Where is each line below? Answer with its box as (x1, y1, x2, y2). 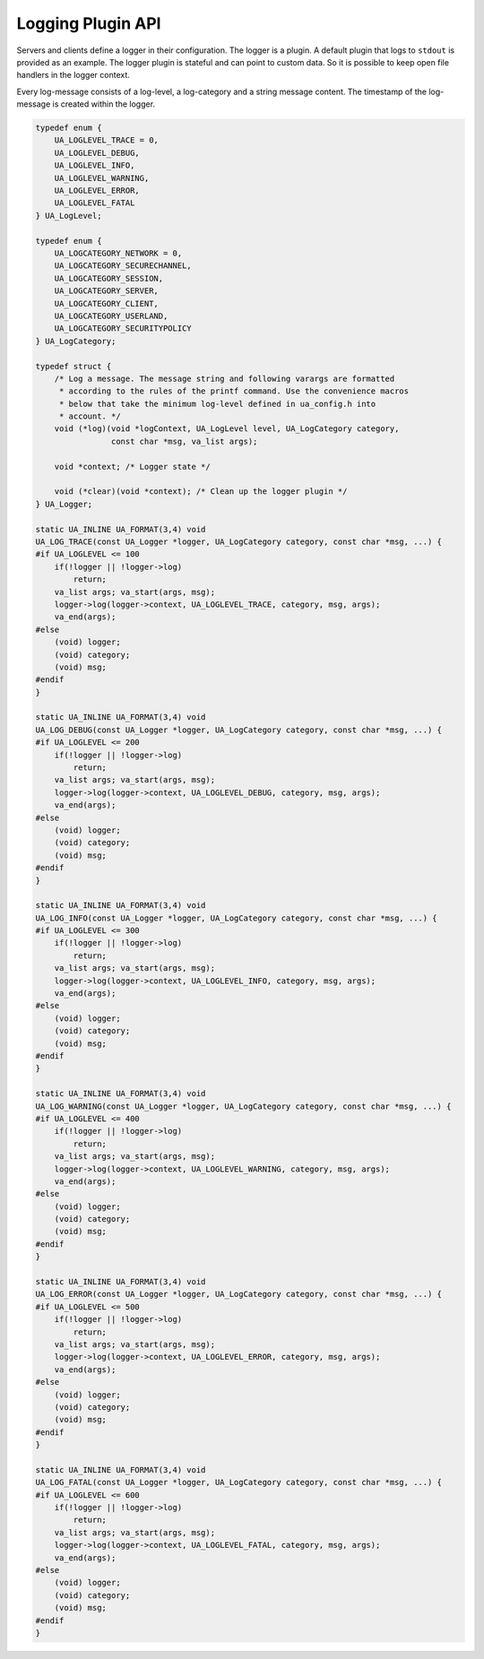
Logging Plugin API (16, 13, 161, 33)
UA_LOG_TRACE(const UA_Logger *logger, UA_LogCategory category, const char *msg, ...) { (35, 536, 443, 547)
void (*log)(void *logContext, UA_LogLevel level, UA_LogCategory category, (54, 424, 400, 434)
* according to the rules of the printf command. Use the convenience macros (58, 386, 410, 396)
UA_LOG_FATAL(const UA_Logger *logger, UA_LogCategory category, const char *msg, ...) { (35, 1477, 443, 1488)
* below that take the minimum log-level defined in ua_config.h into (58, 399, 376, 409)
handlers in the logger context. (16, 70, 130, 81)
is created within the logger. (52, 99, 156, 109)
